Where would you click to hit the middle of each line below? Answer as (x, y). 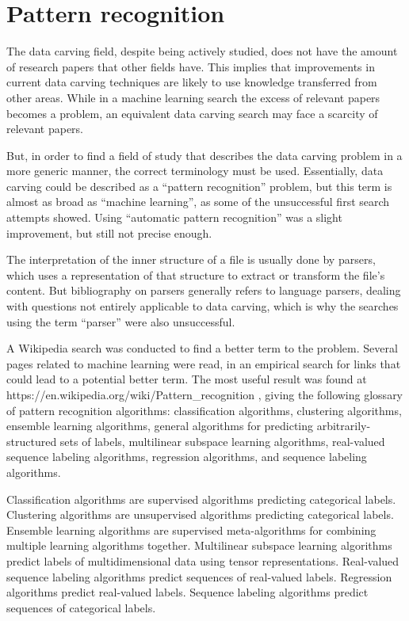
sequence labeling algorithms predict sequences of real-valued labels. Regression (199, 576)
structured (32, 441)
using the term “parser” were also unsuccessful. (121, 321)
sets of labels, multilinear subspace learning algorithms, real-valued (222, 441)
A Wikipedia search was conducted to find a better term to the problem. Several (202, 348)
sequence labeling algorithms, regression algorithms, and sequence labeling (187, 457)
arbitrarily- (344, 426)
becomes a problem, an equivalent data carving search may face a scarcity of (192, 113)
